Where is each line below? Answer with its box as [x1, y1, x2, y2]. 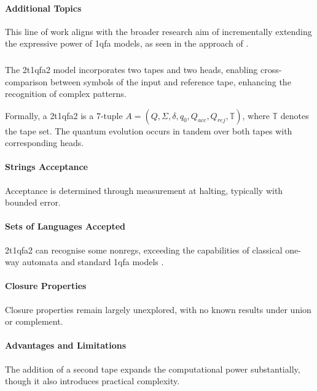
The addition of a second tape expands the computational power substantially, [5, 362, 300, 375]
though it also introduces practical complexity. [5, 374, 180, 387]
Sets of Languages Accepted [5, 220, 125, 233]
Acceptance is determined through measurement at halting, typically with [5, 184, 283, 196]
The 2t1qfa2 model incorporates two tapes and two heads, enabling [5, 63, 258, 75]
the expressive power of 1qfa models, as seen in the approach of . [5, 37, 249, 50]
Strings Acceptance [5, 160, 88, 173]
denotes [280, 109, 309, 122]
